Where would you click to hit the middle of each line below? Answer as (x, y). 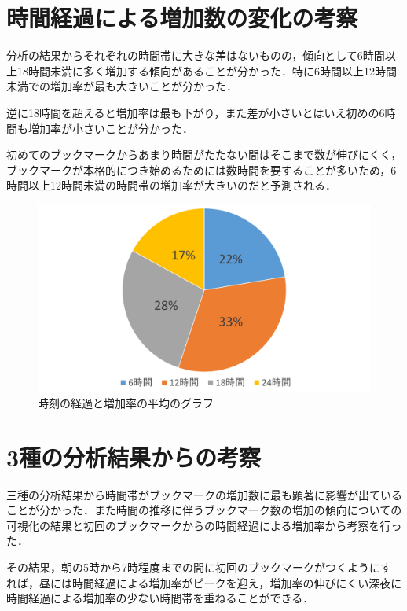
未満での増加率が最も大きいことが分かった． (122, 86)
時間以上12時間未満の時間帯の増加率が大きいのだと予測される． (171, 185)
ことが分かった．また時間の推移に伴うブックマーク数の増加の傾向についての (204, 510)
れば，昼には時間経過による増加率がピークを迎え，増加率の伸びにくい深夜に (204, 582)
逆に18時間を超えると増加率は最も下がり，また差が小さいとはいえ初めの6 (196, 112)
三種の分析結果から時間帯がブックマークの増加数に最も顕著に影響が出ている (204, 494)
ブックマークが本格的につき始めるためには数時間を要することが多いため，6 (202, 169)
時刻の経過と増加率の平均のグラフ (126, 402)
